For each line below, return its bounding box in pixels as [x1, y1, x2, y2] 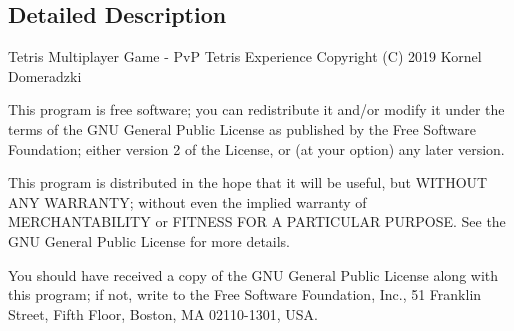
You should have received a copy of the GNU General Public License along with [8, 264, 499, 285]
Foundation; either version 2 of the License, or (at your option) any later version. [8, 138, 505, 159]
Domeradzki [8, 65, 82, 86]
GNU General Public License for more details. [8, 230, 291, 251]
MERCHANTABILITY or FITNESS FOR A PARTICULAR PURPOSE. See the [8, 211, 506, 232]
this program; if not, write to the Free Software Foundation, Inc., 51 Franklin [8, 284, 482, 305]
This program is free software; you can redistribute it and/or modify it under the [8, 99, 505, 120]
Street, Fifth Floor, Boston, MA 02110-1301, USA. [8, 303, 318, 324]
